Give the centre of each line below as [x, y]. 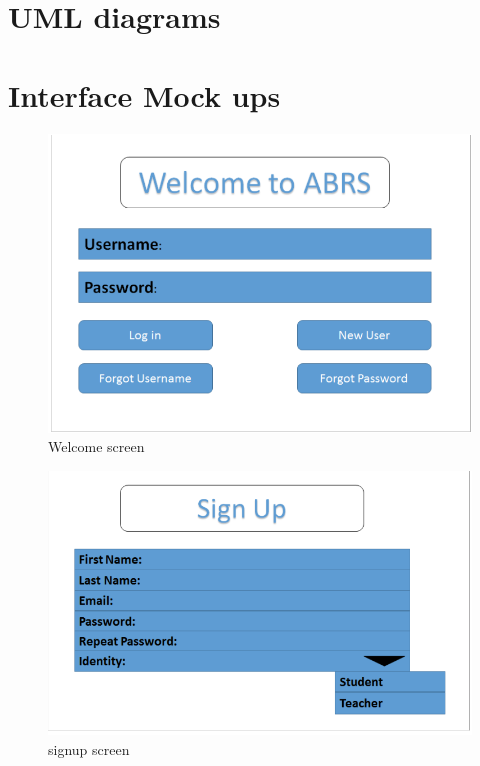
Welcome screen [96, 446]
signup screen [89, 748]
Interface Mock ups [144, 94]
